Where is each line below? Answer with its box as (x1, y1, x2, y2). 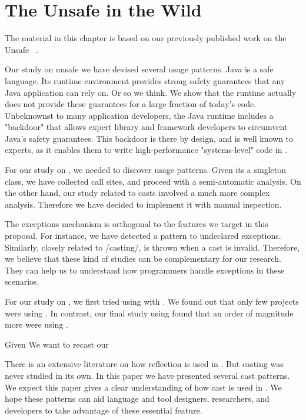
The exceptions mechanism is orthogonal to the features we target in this (5, 218, 268, 230)
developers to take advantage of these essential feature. (5, 404, 202, 416)
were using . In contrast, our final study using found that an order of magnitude (5, 306, 294, 319)
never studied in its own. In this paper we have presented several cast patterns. (5, 369, 290, 381)
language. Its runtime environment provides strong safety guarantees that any (5, 74, 285, 86)
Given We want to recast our (5, 338, 109, 350)
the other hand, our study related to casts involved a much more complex (5, 186, 270, 199)
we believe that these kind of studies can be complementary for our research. (5, 252, 281, 265)
